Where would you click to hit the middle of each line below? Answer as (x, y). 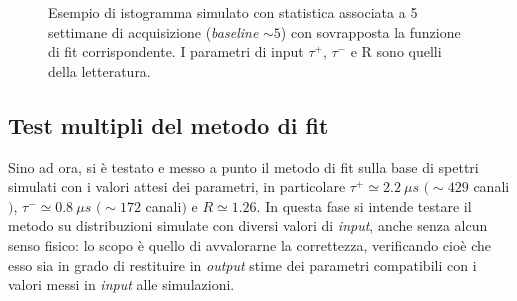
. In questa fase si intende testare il (364, 205)
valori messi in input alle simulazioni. (121, 284)
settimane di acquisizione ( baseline (153, 31)
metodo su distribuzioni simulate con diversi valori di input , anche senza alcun (248, 225)
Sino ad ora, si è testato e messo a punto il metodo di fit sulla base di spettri (243, 166)
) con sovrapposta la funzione (370, 31)
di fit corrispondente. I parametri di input (176, 51)
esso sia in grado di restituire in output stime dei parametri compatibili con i (242, 264)
